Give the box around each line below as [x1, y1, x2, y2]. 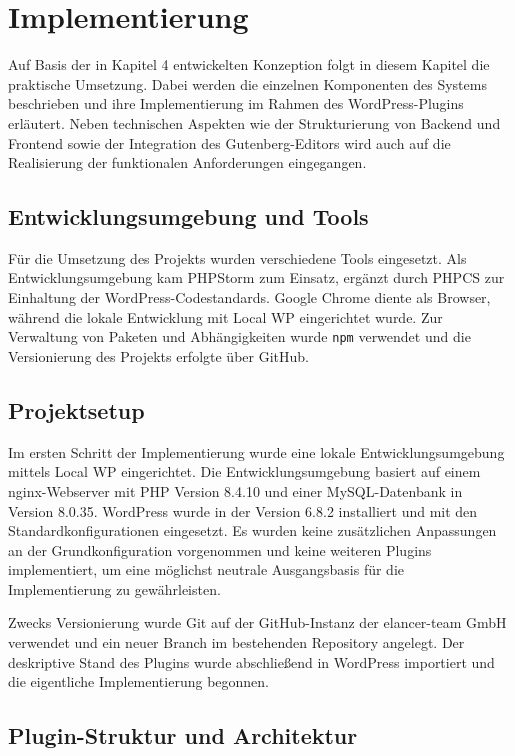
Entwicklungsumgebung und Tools [8, 201, 369, 232]
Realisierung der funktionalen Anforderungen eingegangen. [8, 152, 367, 173]
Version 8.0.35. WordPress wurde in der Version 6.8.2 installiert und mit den [8, 500, 478, 521]
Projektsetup [8, 394, 145, 425]
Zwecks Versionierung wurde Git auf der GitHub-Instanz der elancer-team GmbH [8, 612, 507, 633]
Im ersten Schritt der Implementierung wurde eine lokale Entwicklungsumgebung [8, 441, 505, 462]
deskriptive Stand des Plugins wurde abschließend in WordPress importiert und [8, 651, 495, 672]
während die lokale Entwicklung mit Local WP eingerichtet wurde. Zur [8, 306, 443, 327]
